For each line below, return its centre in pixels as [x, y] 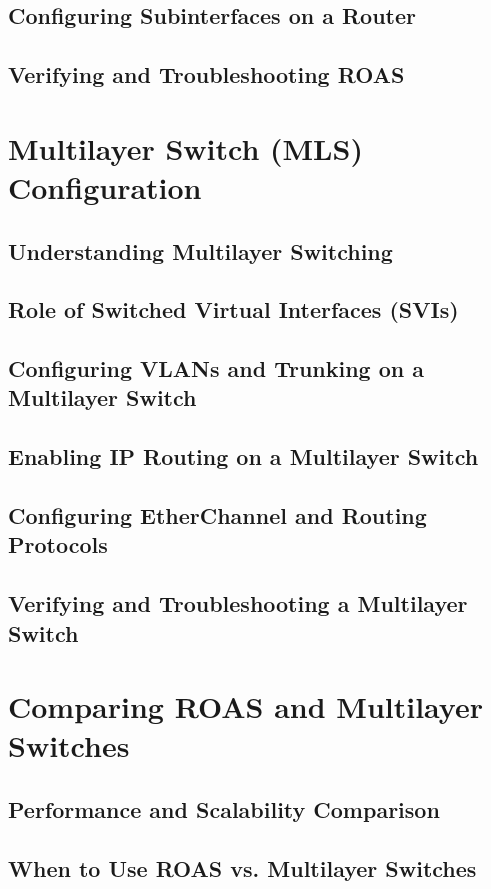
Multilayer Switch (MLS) [185, 147]
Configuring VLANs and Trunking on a [216, 368]
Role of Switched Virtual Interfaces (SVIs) [233, 309]
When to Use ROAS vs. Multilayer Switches [242, 867]
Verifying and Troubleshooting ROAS [206, 74]
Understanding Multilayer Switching [200, 250]
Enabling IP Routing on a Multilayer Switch [243, 456]
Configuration [105, 186]
